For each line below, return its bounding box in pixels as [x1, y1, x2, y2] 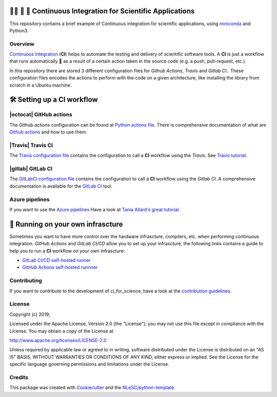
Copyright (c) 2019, [9, 311, 51, 317]
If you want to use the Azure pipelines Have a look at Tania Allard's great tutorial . [9, 206, 181, 212]
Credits [9, 373, 28, 381]
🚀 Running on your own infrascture [9, 220, 123, 228]
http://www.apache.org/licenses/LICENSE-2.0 [9, 337, 107, 343]
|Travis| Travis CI [9, 142, 53, 149]
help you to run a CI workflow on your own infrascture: [9, 248, 125, 254]
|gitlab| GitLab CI [9, 165, 53, 172]
